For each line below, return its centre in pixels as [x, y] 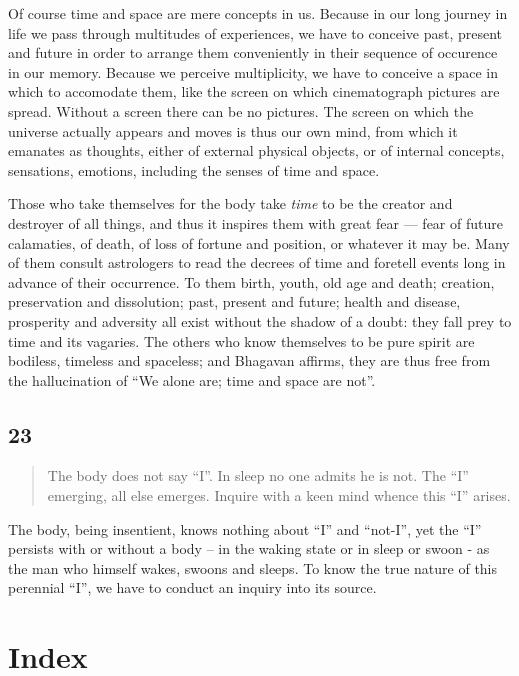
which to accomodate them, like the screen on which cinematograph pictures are [254, 91]
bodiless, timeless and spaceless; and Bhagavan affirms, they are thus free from [249, 360]
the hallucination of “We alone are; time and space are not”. [192, 379]
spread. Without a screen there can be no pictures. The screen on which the [241, 110]
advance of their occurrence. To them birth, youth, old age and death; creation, [251, 281]
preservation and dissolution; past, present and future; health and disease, [234, 301]
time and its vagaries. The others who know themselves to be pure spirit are [241, 340]
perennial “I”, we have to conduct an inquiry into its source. [192, 587]
